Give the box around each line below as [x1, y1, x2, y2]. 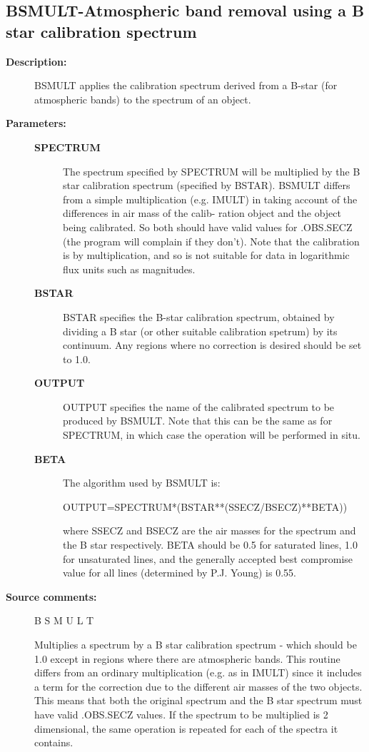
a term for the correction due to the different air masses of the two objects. [34, 679, 363, 693]
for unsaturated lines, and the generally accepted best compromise [63, 551, 353, 566]
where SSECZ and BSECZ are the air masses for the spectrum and [63, 523, 356, 538]
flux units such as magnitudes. [63, 261, 196, 276]
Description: [6, 54, 67, 68]
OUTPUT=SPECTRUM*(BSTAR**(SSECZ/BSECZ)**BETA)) [63, 499, 348, 514]
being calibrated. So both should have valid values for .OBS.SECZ [63, 219, 353, 234]
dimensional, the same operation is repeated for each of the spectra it [34, 721, 338, 736]
